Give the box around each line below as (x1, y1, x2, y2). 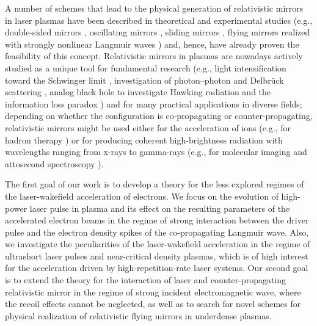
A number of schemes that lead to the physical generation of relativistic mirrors (5, 2, 304, 14)
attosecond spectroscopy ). (5, 157, 104, 170)
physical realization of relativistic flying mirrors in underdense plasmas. (5, 309, 272, 322)
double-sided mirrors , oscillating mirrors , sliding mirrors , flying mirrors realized (5, 26, 310, 38)
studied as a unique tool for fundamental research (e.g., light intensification (5, 61, 286, 74)
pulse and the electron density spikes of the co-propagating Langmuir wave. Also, (5, 225, 309, 238)
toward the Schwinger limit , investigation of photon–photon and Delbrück (5, 73, 284, 86)
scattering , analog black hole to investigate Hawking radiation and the (5, 85, 271, 98)
